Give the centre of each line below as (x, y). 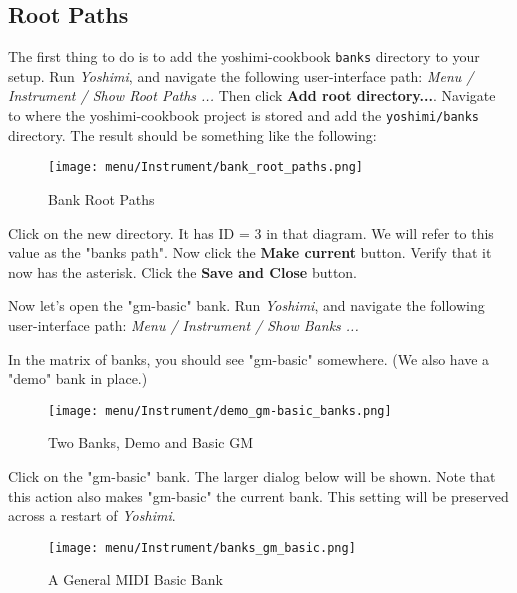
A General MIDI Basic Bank (135, 579)
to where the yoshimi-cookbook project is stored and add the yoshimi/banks (244, 115)
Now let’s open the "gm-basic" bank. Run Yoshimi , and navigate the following (246, 305)
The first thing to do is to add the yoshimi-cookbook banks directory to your (244, 56)
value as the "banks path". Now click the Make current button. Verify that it (250, 252)
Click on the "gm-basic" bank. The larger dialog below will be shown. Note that (252, 475)
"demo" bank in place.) (78, 378)
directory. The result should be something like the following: (192, 134)
